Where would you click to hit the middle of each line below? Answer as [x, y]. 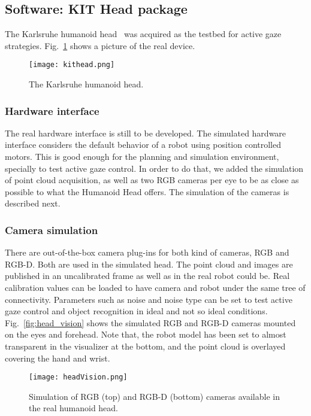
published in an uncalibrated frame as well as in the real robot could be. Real [147, 276]
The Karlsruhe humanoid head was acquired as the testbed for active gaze [143, 34]
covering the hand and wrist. [58, 358]
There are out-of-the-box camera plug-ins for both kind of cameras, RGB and [147, 252]
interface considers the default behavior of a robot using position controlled [143, 145]
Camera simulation [52, 230]
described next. [33, 203]
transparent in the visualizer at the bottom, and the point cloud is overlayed [145, 346]
